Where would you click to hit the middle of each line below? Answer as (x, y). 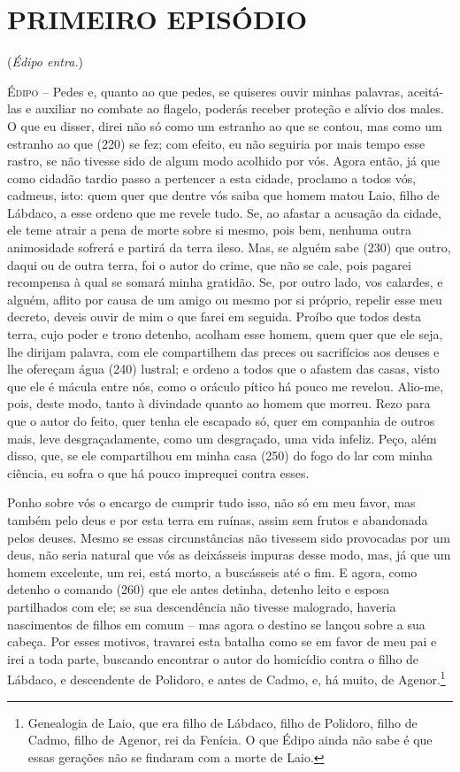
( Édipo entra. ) (46, 62)
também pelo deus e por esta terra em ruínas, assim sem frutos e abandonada (218, 519)
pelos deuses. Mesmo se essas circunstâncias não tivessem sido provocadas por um (229, 537)
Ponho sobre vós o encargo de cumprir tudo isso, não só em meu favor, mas (211, 502)
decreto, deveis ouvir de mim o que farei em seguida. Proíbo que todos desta (215, 317)
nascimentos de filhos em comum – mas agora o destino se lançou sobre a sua (216, 624)
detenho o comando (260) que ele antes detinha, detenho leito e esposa (199, 589)
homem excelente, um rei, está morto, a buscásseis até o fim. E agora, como (212, 571)
